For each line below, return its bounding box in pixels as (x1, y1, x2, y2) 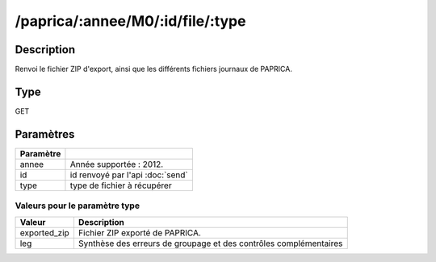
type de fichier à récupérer (69, 180, 173, 191)
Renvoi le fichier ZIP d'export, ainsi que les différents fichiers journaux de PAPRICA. (15, 64, 292, 74)
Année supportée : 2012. (69, 158, 164, 169)
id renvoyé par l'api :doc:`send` (69, 169, 189, 181)
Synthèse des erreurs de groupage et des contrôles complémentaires (78, 238, 343, 249)
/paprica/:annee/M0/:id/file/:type (15, 12, 246, 30)
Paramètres (15, 127, 75, 141)
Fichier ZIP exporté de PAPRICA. (78, 227, 202, 238)
